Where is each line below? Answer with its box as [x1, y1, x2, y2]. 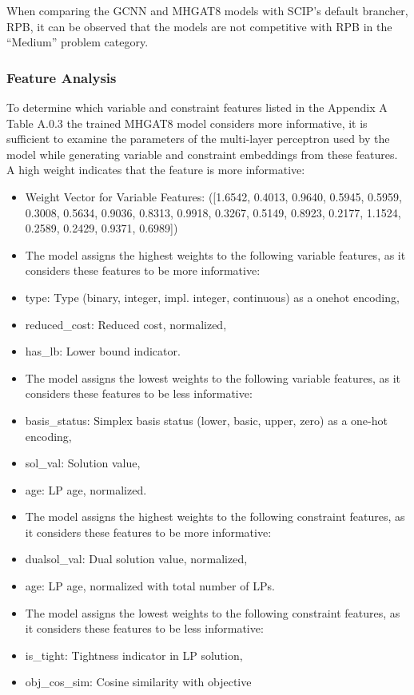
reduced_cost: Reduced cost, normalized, [25, 316, 227, 332]
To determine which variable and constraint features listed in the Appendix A [6, 99, 388, 115]
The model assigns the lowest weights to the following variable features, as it [25, 369, 400, 386]
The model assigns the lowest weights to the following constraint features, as [25, 604, 400, 621]
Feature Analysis [6, 67, 117, 87]
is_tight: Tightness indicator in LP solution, [25, 646, 243, 663]
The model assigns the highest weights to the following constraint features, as [25, 508, 405, 525]
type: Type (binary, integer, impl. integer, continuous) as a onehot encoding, [25, 288, 400, 305]
